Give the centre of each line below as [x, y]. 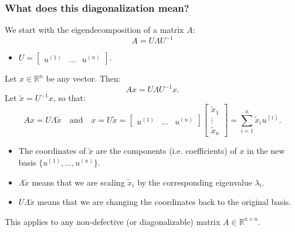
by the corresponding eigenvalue [195, 182]
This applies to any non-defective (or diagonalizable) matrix [113, 221]
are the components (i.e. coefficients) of [166, 151]
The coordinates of [52, 151]
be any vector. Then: [83, 78]
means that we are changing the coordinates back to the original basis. [164, 202]
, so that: [69, 98]
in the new [266, 151]
